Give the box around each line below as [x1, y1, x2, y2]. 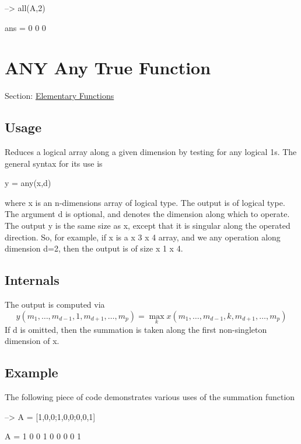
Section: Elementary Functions [5, 90, 114, 102]
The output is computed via [5, 298, 105, 311]
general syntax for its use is [5, 157, 103, 169]
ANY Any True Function [5, 56, 211, 80]
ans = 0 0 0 [5, 21, 46, 33]
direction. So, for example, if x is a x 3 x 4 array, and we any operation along [5, 230, 281, 243]
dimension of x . [5, 335, 60, 347]
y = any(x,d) [5, 177, 51, 189]
